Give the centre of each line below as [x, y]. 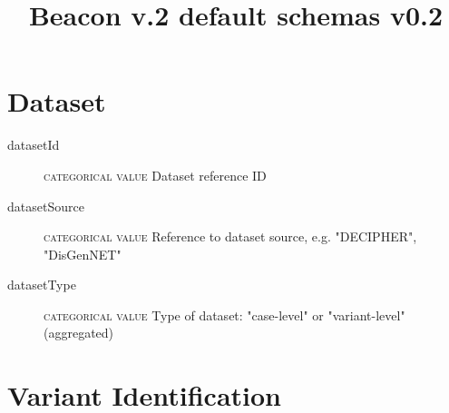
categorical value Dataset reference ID [155, 175]
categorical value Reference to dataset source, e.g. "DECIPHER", [230, 236]
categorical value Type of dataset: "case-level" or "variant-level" [224, 315]
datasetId [34, 145]
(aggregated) [79, 333]
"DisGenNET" [83, 254]
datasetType [42, 285]
